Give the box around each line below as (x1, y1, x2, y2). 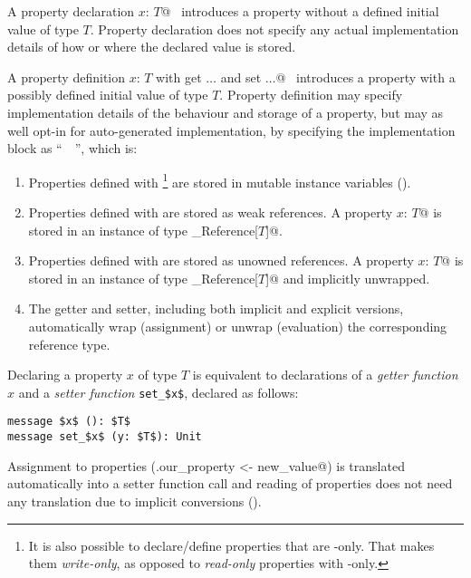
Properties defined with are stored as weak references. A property (28, 203, 393, 221)
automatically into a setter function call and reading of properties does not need (7, 474, 453, 493)
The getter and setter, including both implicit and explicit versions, (28, 299, 404, 318)
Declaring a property (7, 365, 123, 384)
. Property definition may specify (219, 85, 403, 104)
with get (156, 67, 202, 86)
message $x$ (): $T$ (7, 415, 131, 429)
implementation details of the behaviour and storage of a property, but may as (7, 102, 444, 121)
